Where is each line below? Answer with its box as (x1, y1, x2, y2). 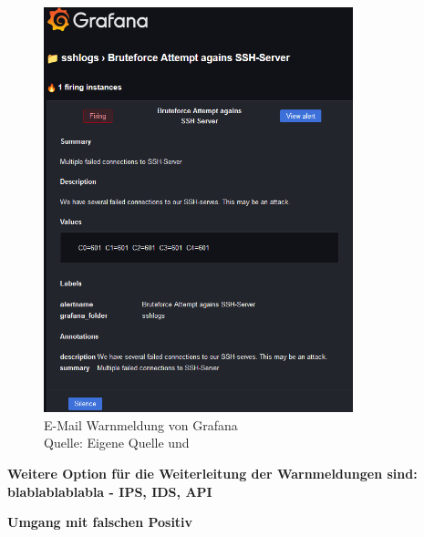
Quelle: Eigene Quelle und (44, 433, 190, 452)
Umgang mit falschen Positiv (7, 512, 193, 532)
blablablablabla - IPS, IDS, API (7, 481, 212, 501)
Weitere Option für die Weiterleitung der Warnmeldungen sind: (7, 464, 418, 483)
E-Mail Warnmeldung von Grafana (44, 415, 238, 434)
